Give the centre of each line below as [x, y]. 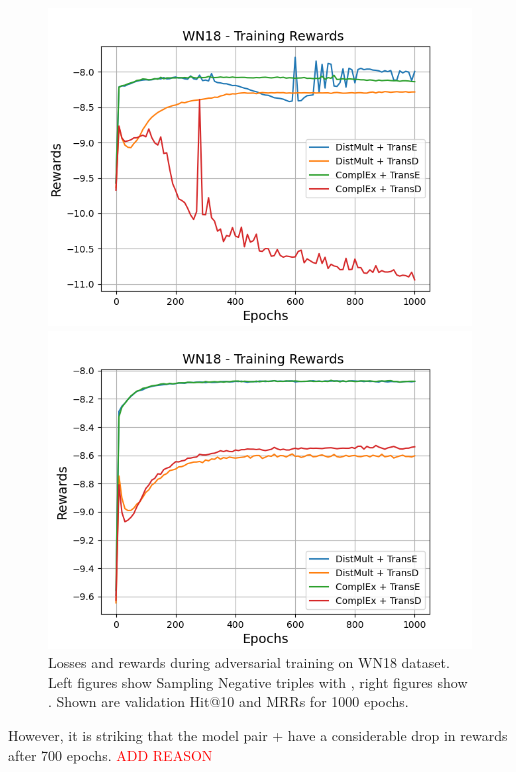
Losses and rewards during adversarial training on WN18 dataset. [249, 662]
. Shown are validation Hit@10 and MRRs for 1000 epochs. [228, 701]
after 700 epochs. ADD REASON [110, 754]
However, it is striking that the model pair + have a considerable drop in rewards [258, 734]
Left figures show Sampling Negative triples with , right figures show [258, 681]
